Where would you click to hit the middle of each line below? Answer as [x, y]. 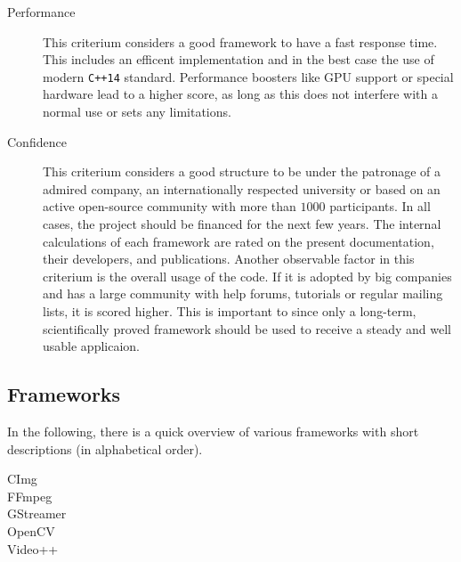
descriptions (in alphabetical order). [105, 448]
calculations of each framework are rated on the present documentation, [239, 241]
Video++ [33, 548]
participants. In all [380, 206]
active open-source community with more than [170, 206]
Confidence [37, 141]
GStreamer [37, 513]
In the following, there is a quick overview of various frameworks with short [213, 431]
